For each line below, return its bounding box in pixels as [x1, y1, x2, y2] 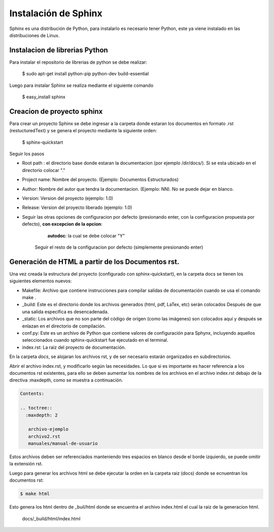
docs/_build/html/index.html [22, 515, 81, 521]
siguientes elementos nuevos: [9, 278, 72, 284]
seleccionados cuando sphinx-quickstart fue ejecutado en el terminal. [22, 337, 168, 343]
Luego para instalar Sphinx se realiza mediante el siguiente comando [9, 82, 154, 88]
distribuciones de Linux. [9, 32, 60, 38]
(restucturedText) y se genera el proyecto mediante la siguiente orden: [9, 128, 157, 134]
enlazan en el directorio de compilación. [22, 323, 106, 329]
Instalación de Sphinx [9, 8, 102, 19]
